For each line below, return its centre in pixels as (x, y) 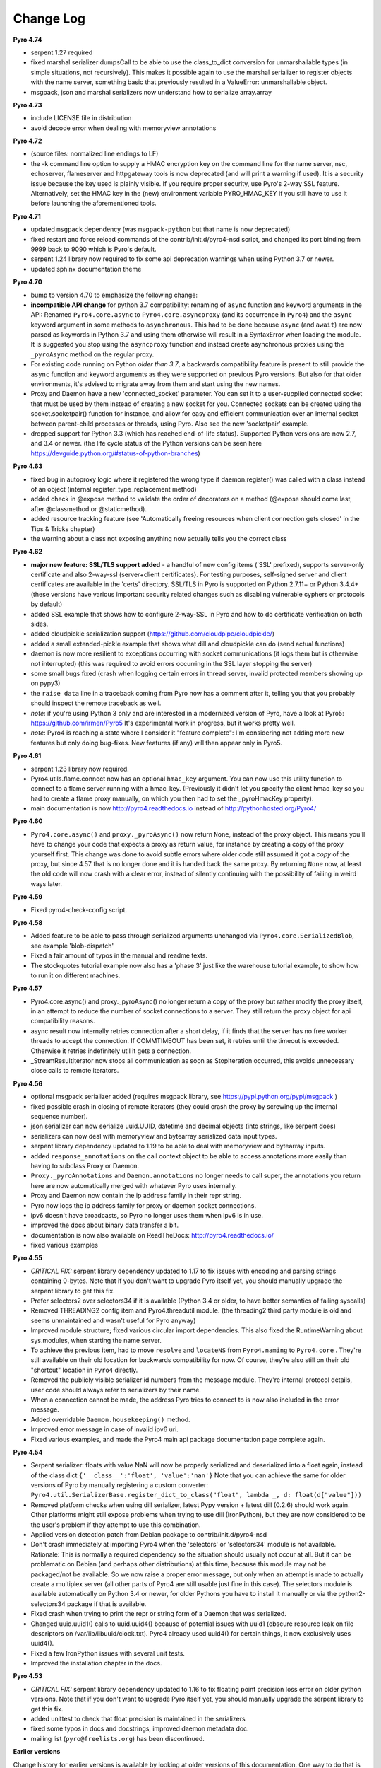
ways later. (47, 883)
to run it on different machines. (75, 975)
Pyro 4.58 (28, 922)
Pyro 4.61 (27, 756)
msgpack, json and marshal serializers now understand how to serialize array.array (151, 92)
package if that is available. (107, 1604)
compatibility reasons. (63, 1021)
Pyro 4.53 (28, 1676)
